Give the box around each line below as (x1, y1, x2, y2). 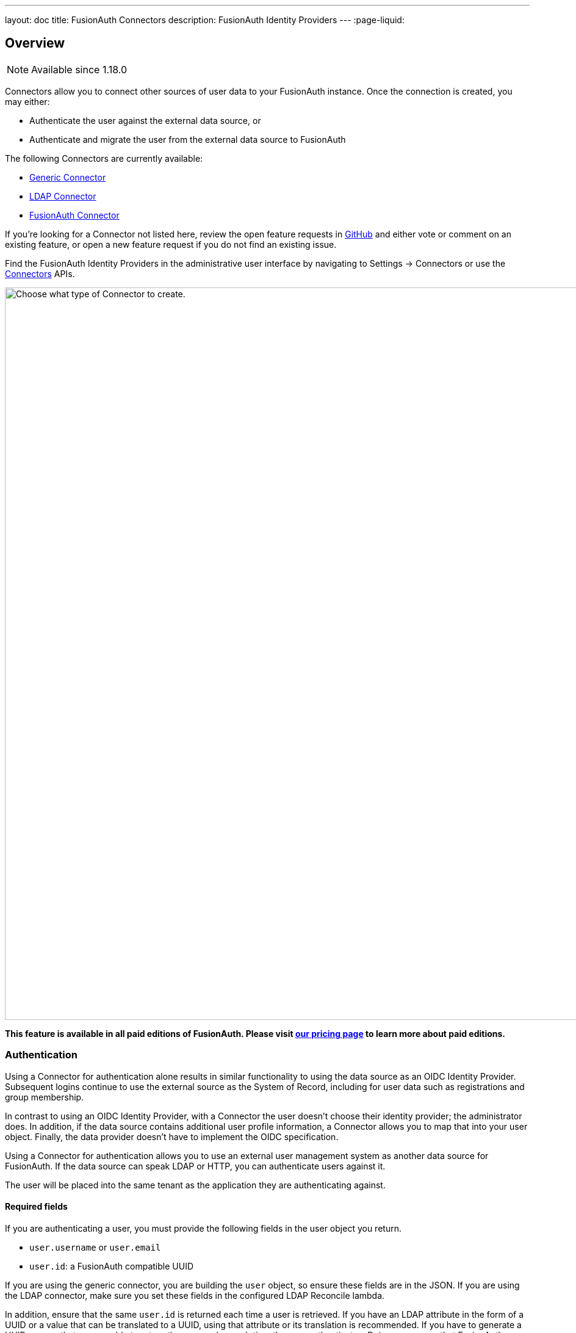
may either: (5, 96, 50, 107)
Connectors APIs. (5, 268, 75, 279)
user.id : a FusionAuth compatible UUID (29, 1260, 193, 1271)
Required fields (5, 1201, 68, 1212)
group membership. (5, 1091, 84, 1102)
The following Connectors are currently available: (5, 153, 203, 164)
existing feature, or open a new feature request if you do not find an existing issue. (5, 239, 337, 250)
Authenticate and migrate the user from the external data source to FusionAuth (29, 134, 346, 145)
